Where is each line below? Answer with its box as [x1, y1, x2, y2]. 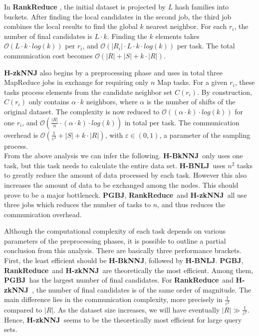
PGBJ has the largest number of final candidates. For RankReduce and [4, 275, 234, 285]
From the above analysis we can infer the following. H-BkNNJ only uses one [4, 150, 243, 161]
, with [105, 129, 123, 140]
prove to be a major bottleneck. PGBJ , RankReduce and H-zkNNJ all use [4, 189, 247, 200]
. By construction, [197, 86, 252, 97]
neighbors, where [86, 96, 138, 107]
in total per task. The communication [124, 117, 240, 127]
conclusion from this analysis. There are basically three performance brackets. [4, 245, 242, 256]
